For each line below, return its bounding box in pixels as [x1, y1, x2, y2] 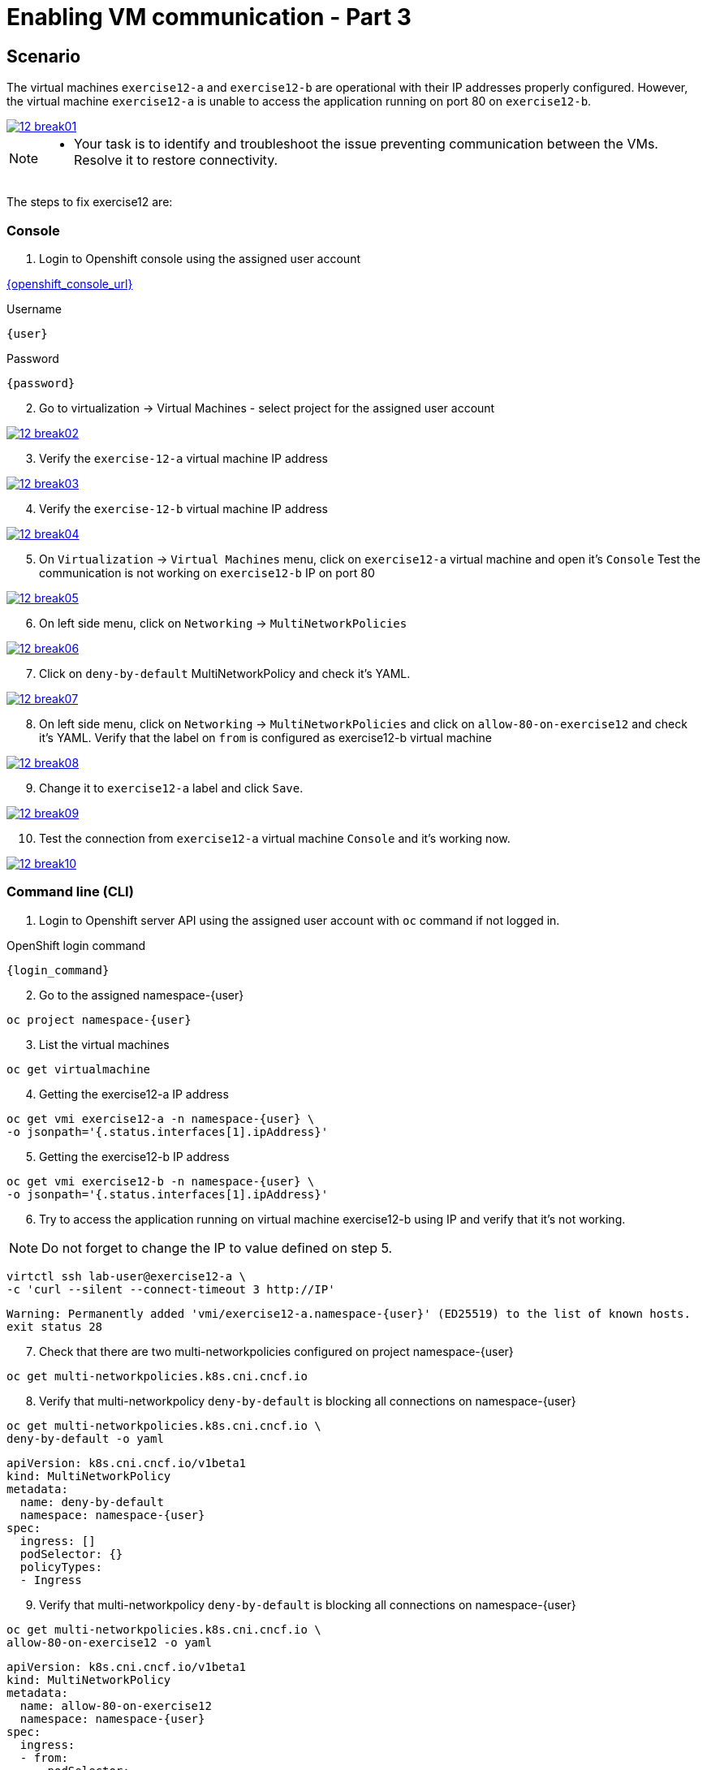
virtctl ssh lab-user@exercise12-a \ [6, 1269, 247, 1283]
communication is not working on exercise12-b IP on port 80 [39, 565, 375, 580]
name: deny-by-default [19, 1495, 164, 1509]
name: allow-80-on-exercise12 [19, 1699, 212, 1712]
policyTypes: [19, 1560, 103, 1574]
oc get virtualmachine [6, 1062, 151, 1076]
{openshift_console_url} [6, 276, 133, 291]
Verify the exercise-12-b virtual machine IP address [39, 501, 328, 516]
